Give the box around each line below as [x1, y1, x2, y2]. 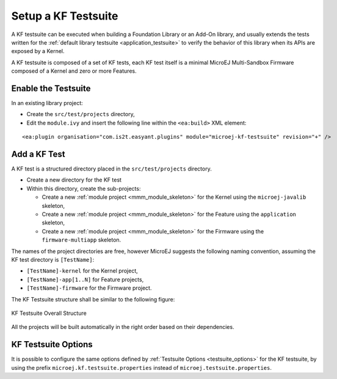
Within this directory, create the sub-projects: [26, 185, 141, 192]
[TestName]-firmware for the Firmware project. [26, 284, 152, 292]
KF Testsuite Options [11, 339, 93, 350]
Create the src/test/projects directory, [26, 111, 135, 118]
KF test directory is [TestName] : [11, 256, 95, 263]
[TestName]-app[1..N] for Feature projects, [26, 276, 144, 283]
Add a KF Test [11, 149, 65, 159]
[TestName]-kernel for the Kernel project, [26, 267, 139, 274]
